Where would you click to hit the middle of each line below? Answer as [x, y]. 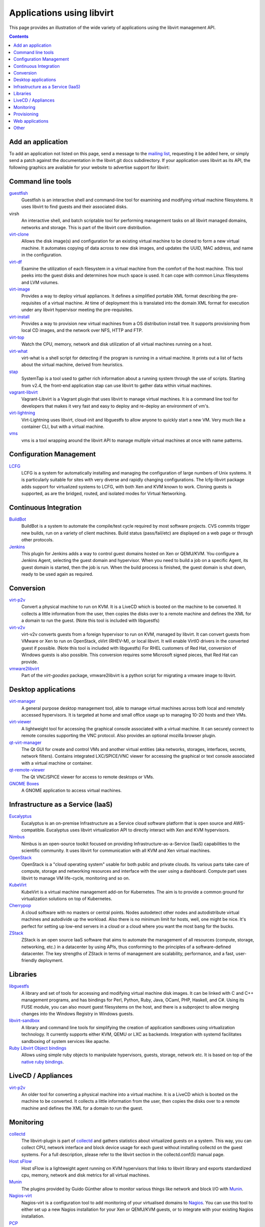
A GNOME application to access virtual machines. [72, 791]
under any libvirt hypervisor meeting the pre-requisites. [77, 310]
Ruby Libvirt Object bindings [38, 1048]
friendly [29, 960]
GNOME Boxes [24, 783]
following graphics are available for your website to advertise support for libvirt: [90, 167]
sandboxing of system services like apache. [66, 1041]
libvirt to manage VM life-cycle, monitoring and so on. [76, 878]
